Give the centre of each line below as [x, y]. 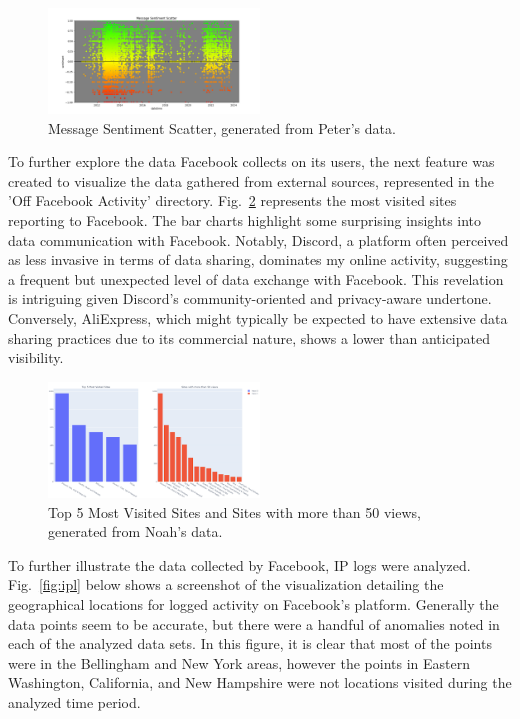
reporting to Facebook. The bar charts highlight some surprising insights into [245, 219]
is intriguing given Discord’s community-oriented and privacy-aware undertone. [250, 298]
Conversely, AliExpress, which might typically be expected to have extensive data [258, 317]
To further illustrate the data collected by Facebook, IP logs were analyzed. [239, 564]
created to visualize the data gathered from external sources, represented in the [251, 180]
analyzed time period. [74, 702]
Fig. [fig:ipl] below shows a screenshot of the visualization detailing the [226, 584]
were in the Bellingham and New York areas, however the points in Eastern [239, 662]
